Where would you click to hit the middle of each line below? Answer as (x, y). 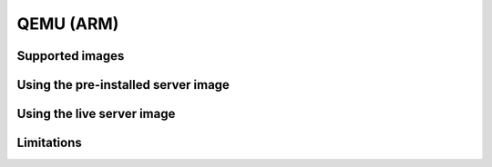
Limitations (49, 143)
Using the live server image (96, 114)
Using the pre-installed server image (123, 85)
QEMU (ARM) (68, 24)
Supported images (71, 56)
